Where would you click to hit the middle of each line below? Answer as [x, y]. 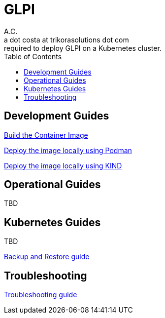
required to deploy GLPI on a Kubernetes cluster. [83, 48]
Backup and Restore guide [47, 257]
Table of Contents [33, 56]
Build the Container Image [46, 135]
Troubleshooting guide [41, 295]
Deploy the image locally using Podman [68, 150]
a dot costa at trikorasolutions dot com [66, 40]
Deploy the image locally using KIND [63, 165]
